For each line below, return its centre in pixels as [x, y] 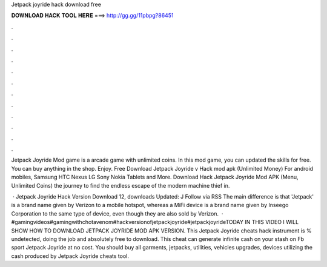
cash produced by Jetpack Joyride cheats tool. [70, 256]
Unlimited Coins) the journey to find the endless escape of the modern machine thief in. [121, 185]
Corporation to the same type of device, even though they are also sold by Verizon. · [117, 213]
